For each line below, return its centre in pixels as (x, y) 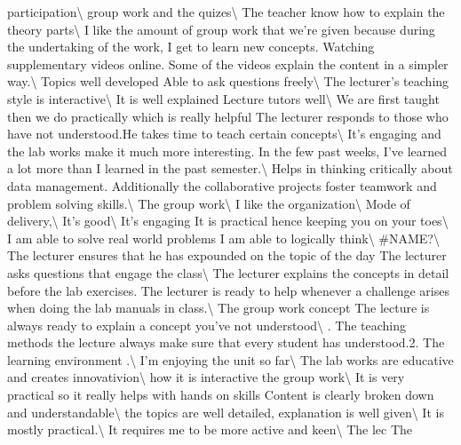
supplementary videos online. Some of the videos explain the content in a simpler (228, 64)
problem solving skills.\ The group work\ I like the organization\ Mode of (209, 203)
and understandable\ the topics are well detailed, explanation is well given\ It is (226, 412)
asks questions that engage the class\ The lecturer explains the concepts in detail (228, 272)
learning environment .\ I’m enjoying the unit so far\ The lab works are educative (230, 359)
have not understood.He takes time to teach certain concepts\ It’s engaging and (224, 134)
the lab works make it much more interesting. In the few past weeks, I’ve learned (227, 151)
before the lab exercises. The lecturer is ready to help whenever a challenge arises (228, 290)
